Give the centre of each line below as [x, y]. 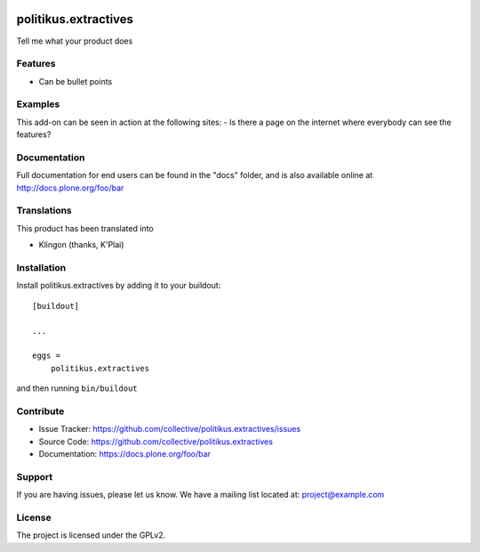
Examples [38, 104]
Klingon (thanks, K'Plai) [81, 245]
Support [35, 476]
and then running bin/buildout [77, 388]
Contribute [40, 411]
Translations [44, 211]
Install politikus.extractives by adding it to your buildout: [119, 286]
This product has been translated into [85, 228]
